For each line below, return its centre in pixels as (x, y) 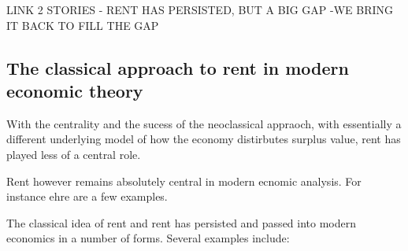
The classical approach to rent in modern (178, 67)
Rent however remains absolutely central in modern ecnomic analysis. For (184, 181)
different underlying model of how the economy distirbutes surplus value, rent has (204, 139)
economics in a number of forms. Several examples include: (148, 238)
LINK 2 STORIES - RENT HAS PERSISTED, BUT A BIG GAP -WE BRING (200, 9)
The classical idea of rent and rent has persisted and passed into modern (182, 222)
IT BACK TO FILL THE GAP (83, 25)
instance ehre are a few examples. (87, 196)
